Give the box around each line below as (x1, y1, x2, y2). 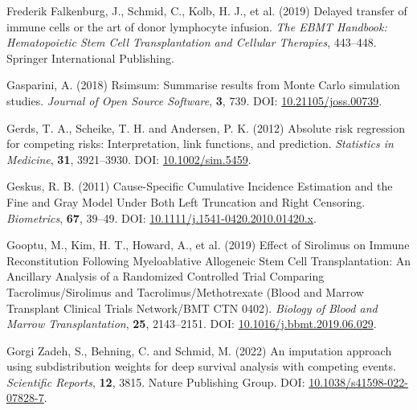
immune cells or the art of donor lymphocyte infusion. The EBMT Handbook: (6, 18, 387, 35)
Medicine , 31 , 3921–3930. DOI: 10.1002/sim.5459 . (6, 150, 251, 167)
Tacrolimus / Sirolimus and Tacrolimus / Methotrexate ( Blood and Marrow (6, 283, 364, 300)
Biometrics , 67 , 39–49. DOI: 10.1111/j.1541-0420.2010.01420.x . (6, 209, 317, 226)
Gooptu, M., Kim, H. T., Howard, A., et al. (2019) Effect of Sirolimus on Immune (6, 236, 410, 253)
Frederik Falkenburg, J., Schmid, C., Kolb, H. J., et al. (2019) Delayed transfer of (6, 2, 407, 18)
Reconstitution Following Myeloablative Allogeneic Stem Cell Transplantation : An (6, 252, 411, 269)
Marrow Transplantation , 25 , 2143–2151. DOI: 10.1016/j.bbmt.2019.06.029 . (6, 315, 377, 332)
